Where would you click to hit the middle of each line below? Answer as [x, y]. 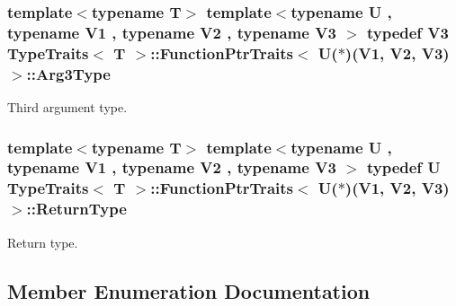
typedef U [403, 167]
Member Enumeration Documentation [189, 290]
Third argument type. [67, 106]
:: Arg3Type [68, 73]
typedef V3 [407, 32]
